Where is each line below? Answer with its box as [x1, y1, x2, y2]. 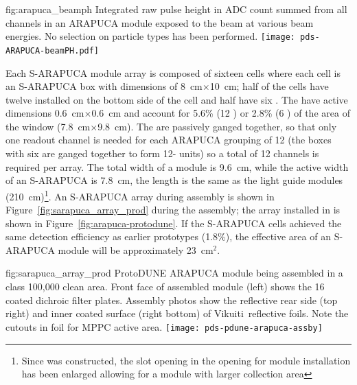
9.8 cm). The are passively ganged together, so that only [97, 119, 337, 133]
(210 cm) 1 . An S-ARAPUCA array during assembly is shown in [5, 187, 275, 203]
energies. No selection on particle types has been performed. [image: [5, 29, 295, 43]
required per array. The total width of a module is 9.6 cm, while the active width [5, 159, 349, 174]
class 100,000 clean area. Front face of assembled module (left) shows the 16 [5, 279, 325, 294]
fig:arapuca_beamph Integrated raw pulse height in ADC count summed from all [5, 2, 347, 16]
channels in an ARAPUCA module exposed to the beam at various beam [5, 15, 314, 30]
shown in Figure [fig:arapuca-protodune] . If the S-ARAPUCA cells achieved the [5, 215, 342, 230]
